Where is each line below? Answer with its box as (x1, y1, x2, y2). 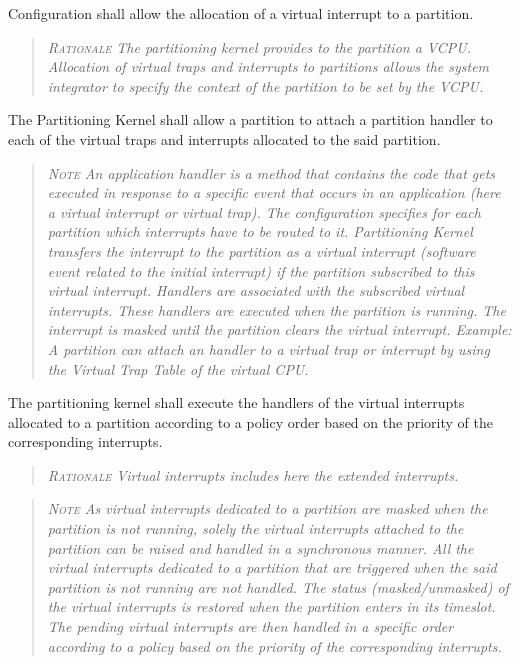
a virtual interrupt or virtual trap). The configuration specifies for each (47, 201, 481, 222)
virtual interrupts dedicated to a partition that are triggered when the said (47, 557, 497, 578)
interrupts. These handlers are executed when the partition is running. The (47, 299, 506, 320)
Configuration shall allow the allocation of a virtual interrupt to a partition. (8, 3, 474, 23)
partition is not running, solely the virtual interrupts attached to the (47, 518, 464, 539)
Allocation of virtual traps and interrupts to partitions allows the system (47, 56, 490, 77)
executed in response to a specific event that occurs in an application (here (47, 182, 501, 203)
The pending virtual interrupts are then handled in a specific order (47, 616, 454, 637)
